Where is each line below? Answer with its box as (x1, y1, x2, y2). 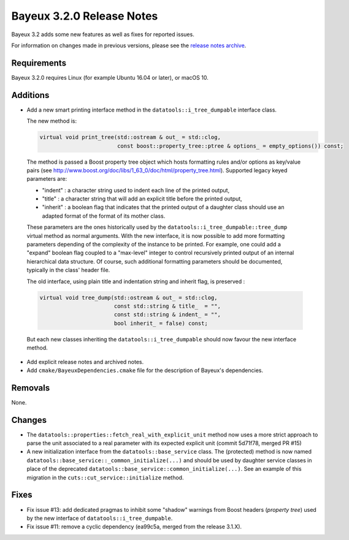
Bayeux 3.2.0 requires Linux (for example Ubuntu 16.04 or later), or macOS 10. (11, 74, 209, 81)
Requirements (11, 58, 67, 68)
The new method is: (26, 117, 77, 125)
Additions (11, 89, 50, 101)
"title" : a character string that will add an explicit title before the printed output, (42, 195, 242, 202)
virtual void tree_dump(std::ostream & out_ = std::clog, (39, 294, 218, 301)
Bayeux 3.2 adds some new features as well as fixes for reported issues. (11, 31, 194, 38)
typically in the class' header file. (26, 267, 110, 274)
